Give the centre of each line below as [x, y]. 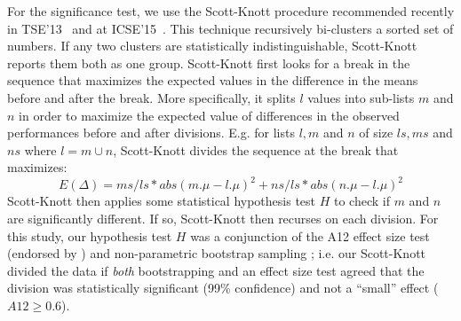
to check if [362, 201]
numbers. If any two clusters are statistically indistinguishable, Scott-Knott [212, 46]
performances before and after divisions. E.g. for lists [151, 133]
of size [376, 133]
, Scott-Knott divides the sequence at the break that [256, 149]
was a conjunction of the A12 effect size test [310, 235]
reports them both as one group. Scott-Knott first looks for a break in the [209, 63]
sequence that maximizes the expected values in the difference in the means [213, 80]
